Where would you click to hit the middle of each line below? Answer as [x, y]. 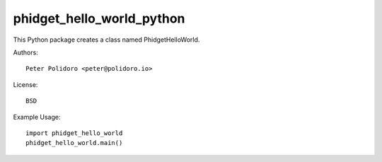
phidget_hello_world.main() [74, 143]
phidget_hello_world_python [99, 18]
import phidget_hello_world [74, 133]
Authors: [25, 52]
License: [25, 84]
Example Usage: [37, 117]
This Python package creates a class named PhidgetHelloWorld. [106, 40]
